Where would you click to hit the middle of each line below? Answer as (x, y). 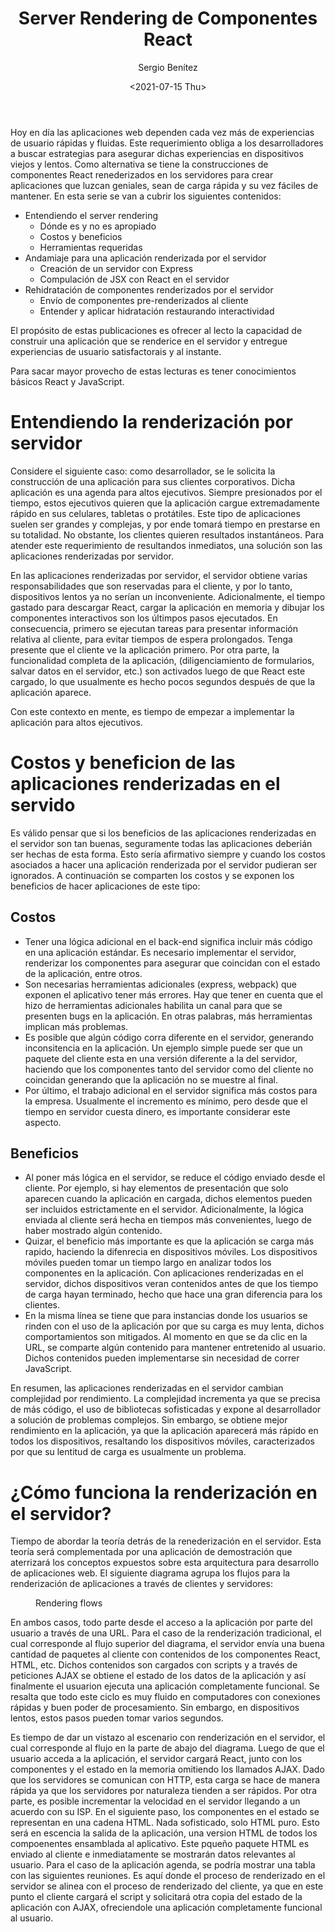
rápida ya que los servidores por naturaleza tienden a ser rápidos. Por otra (163, 1791)
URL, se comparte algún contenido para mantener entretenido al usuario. (175, 1348)
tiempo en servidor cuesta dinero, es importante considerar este (157, 1111)
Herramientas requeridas (91, 247)
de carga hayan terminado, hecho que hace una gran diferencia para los (173, 1294)
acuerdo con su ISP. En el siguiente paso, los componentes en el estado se (165, 1812)
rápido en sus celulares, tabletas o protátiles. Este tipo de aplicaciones (155, 513)
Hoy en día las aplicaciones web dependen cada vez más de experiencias (162, 132)
